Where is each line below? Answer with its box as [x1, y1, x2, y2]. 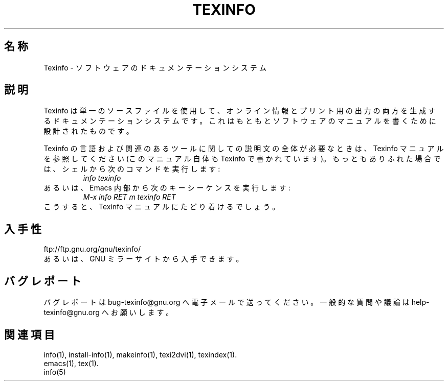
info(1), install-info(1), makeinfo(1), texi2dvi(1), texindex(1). [43, 350, 237, 359]
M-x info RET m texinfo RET [83, 192, 176, 202]
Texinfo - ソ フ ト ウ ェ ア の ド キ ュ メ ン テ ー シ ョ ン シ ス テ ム [43, 63, 266, 72]
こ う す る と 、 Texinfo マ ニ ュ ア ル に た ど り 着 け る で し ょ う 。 [43, 202, 280, 211]
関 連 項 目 [4, 328, 55, 341]
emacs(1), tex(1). [43, 358, 99, 368]
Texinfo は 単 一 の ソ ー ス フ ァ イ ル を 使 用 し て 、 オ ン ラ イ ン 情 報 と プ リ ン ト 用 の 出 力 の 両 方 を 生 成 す [43, 106, 436, 115]
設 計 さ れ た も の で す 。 [43, 127, 133, 136]
